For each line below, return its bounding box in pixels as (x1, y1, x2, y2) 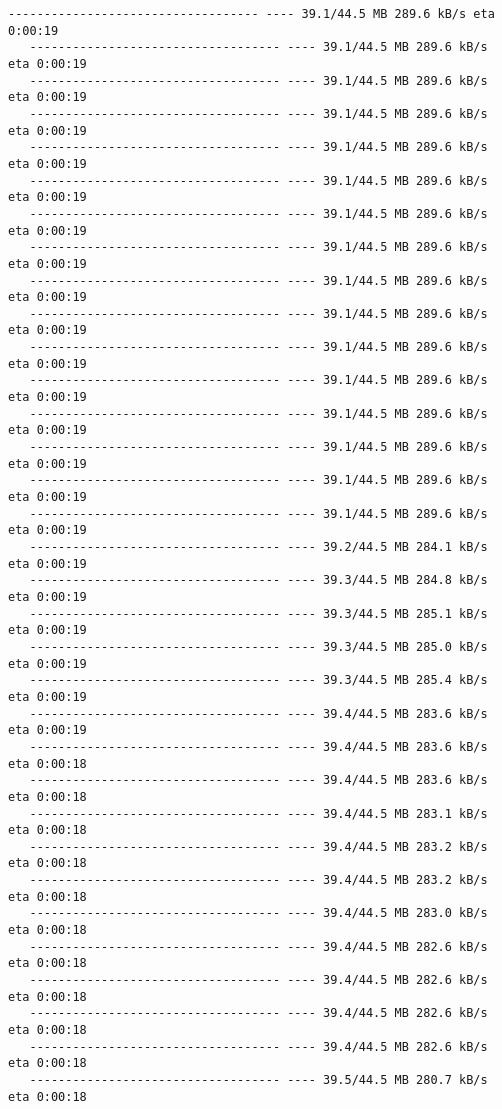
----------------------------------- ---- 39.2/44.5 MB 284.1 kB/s (29, 540, 488, 554)
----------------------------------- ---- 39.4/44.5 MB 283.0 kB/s (29, 906, 488, 921)
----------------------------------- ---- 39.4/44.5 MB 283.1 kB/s (29, 806, 488, 821)
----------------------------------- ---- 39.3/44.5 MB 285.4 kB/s (29, 673, 488, 688)
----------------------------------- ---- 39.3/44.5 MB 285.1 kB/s (29, 606, 488, 621)
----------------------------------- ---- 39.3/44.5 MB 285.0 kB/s (29, 639, 488, 654)
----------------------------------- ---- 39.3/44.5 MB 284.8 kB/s (29, 573, 488, 588)
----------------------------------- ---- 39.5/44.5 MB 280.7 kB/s (29, 1073, 488, 1087)
